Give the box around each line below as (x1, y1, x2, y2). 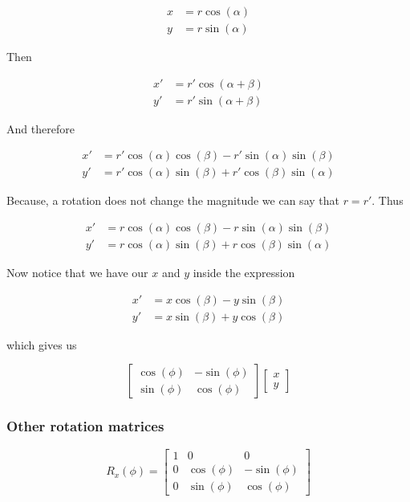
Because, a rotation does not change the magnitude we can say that (6, 192, 339, 209)
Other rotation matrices (6, 416, 164, 436)
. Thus (371, 192, 404, 209)
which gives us (6, 336, 77, 353)
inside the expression (193, 264, 295, 281)
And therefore (6, 120, 75, 137)
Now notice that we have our (6, 264, 148, 281)
